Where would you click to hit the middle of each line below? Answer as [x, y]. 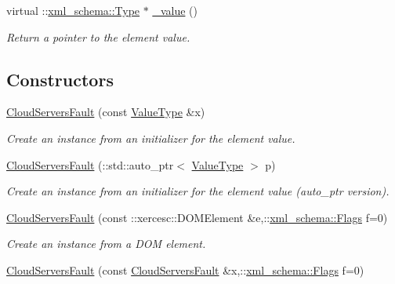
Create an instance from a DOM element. [106, 244]
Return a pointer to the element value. [98, 36]
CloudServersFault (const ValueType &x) [106, 112]
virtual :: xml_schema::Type [73, 10]
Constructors [60, 79]
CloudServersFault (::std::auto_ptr [90, 164]
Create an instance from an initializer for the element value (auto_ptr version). [198, 191]
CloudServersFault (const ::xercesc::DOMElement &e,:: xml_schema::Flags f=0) [197, 217]
